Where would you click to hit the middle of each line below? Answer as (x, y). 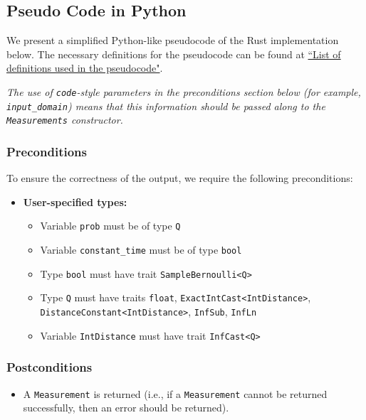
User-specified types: (75, 201)
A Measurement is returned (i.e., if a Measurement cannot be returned (175, 393)
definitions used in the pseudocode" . (85, 68)
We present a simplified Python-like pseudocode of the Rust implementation (173, 40)
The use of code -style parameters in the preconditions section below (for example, (184, 91)
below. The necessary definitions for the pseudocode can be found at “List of (174, 54)
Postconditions (49, 367)
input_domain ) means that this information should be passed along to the (166, 106)
